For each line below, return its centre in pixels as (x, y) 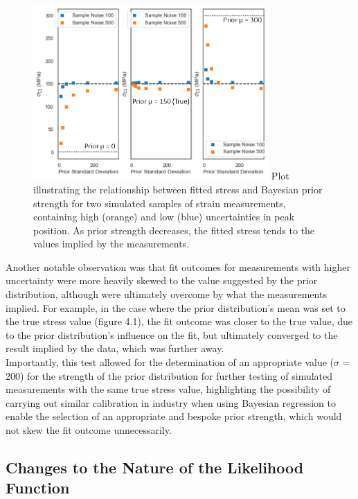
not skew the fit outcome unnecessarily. (89, 430)
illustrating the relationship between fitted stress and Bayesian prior (178, 189)
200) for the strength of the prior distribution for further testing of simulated (169, 375)
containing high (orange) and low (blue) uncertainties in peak (164, 217)
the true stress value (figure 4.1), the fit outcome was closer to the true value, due (179, 321)
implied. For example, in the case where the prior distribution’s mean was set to (176, 307)
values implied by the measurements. (111, 244)
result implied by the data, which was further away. (115, 348)
